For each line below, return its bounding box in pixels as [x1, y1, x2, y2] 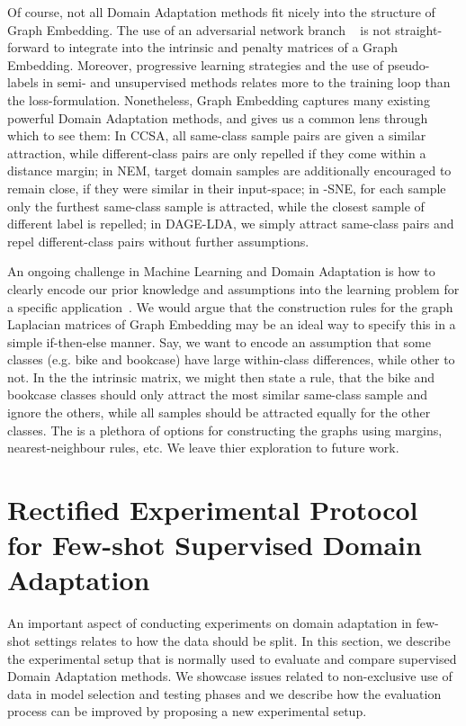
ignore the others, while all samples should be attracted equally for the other [7, 403, 431, 422]
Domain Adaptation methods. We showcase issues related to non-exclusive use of [7, 667, 453, 686]
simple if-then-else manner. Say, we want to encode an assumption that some [7, 332, 431, 351]
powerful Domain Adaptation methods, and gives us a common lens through [7, 108, 428, 127]
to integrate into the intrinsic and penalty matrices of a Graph [53, 38, 399, 57]
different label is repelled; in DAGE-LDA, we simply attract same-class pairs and [7, 214, 454, 233]
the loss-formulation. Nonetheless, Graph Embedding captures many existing [7, 90, 430, 109]
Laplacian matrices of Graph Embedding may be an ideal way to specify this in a [7, 315, 456, 334]
